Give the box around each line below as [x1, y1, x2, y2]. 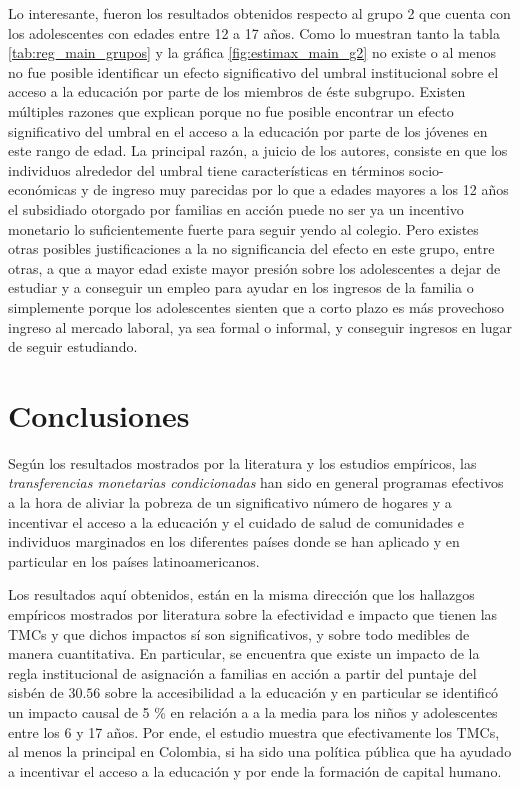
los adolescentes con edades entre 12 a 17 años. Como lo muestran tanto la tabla [8, 22, 501, 43]
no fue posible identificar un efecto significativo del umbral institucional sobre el [8, 61, 499, 82]
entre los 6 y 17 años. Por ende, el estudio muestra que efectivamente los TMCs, [8, 721, 500, 742]
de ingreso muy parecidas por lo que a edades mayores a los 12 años [93, 179, 509, 200]
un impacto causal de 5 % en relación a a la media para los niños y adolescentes [8, 701, 498, 722]
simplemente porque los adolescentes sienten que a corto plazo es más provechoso [8, 296, 505, 317]
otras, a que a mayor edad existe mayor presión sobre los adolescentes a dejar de [8, 257, 501, 278]
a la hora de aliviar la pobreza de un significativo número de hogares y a [8, 492, 452, 512]
